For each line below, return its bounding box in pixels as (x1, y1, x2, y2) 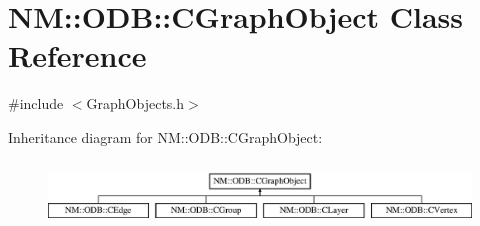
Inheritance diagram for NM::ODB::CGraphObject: (8, 126, 323, 147)
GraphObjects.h (86, 93, 185, 114)
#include (8, 93, 64, 114)
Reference (8, 35, 147, 76)
